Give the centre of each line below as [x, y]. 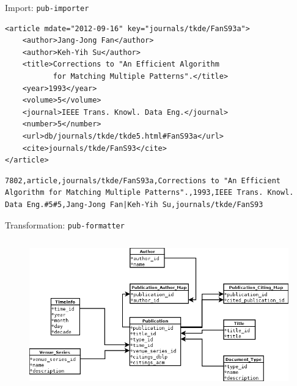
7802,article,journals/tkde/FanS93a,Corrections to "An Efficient [143, 180]
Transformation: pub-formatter [65, 224]
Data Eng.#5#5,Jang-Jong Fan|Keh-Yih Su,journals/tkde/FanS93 [134, 204]
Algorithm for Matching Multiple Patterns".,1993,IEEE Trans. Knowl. [149, 193]
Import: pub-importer [47, 7]
